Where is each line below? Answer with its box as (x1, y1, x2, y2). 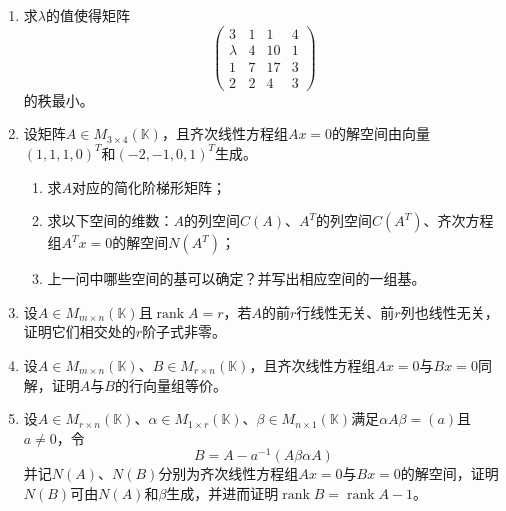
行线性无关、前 (296, 301, 395, 322)
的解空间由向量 (332, 123, 431, 144)
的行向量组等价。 (114, 374, 227, 395)
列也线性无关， (400, 301, 499, 322)
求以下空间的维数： (47, 210, 174, 231)
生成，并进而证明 (166, 482, 279, 503)
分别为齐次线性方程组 (158, 463, 299, 484)
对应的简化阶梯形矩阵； (72, 176, 227, 197)
